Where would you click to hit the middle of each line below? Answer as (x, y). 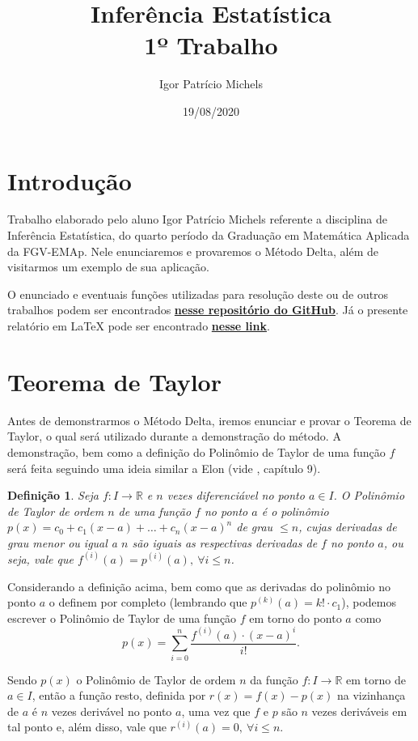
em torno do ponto (296, 617)
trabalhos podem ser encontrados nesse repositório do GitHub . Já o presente (208, 310)
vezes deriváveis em (359, 711)
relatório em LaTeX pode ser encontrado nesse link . (139, 326)
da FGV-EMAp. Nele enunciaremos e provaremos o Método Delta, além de (193, 251)
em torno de (376, 679)
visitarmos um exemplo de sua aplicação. (108, 267)
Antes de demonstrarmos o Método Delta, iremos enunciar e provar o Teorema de (209, 420)
